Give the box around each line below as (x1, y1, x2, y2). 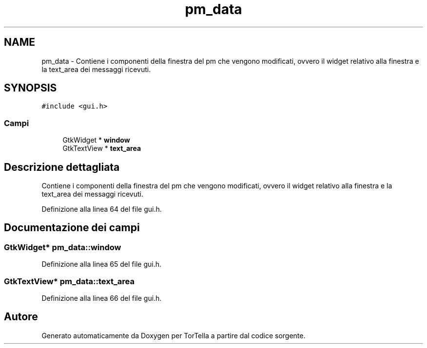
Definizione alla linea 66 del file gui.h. (41, 294, 162, 302)
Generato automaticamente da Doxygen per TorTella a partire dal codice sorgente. (41, 331, 306, 340)
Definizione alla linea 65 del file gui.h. (41, 260, 162, 269)
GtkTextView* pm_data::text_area (4, 276, 135, 286)
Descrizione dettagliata (4, 161, 120, 173)
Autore (4, 311, 38, 323)
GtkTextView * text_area (62, 144, 141, 153)
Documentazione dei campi (4, 221, 140, 234)
